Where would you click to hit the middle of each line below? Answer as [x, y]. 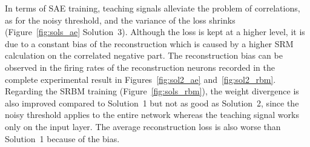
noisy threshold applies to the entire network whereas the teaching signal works [152, 115]
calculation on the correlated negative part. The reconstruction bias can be [144, 55]
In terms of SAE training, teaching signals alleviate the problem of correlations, [153, 8]
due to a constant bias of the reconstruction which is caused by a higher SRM [149, 43]
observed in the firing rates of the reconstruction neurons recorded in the [140, 67]
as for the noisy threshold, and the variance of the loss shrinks [120, 20]
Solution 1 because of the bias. [62, 138]
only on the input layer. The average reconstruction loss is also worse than [143, 126]
